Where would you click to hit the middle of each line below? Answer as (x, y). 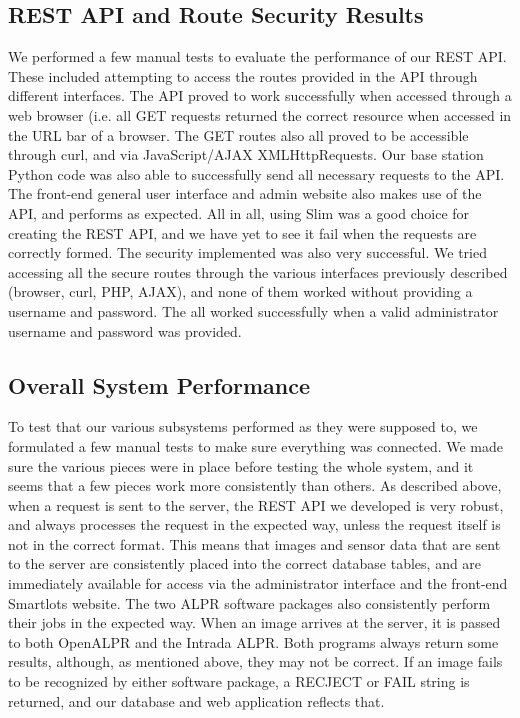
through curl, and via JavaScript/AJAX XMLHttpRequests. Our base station (246, 154)
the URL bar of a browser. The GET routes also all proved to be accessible (238, 134)
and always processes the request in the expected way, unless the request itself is (254, 524)
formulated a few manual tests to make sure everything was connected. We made (256, 445)
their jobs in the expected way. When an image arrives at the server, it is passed (254, 622)
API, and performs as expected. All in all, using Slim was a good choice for (239, 212)
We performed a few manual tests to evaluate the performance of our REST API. (257, 56)
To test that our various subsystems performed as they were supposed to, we (243, 426)
